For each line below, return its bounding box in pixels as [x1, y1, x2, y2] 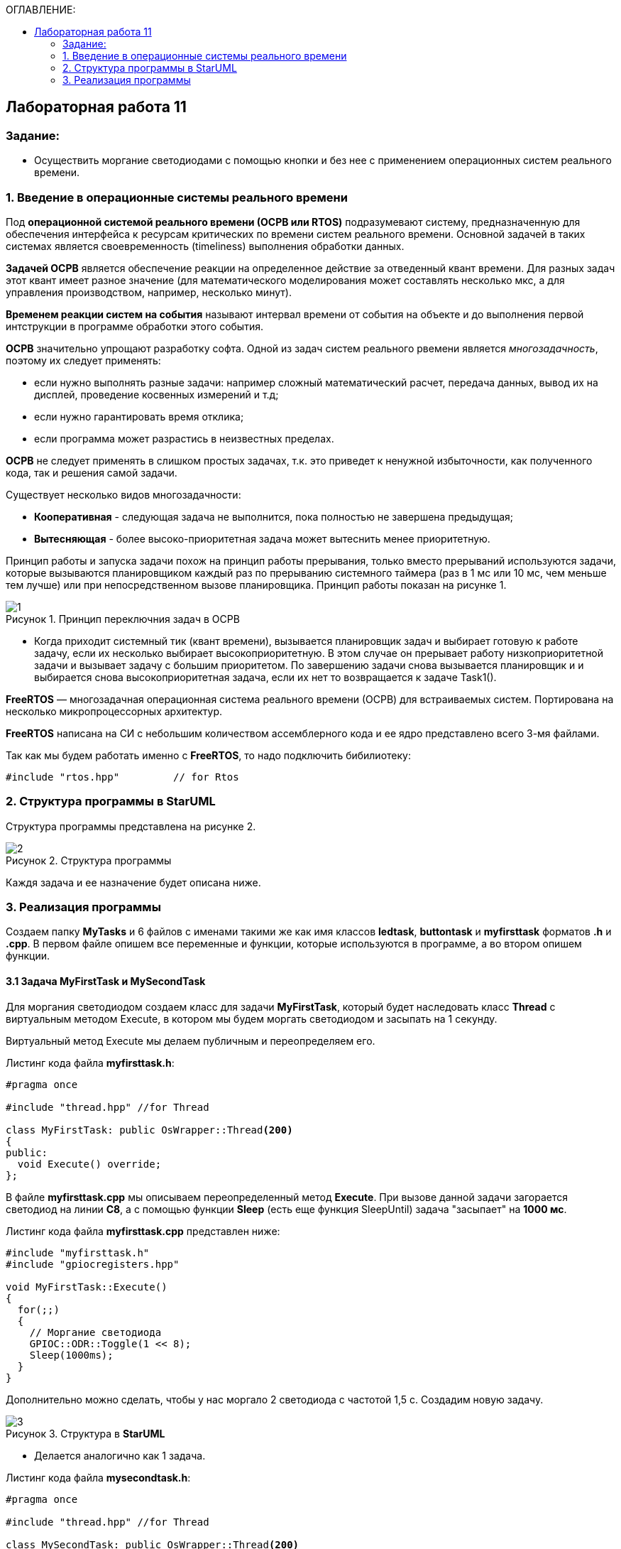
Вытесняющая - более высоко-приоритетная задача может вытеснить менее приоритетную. [34, 532, 490, 545]
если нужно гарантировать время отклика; [34, 410, 244, 423]
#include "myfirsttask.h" [6, 1246, 150, 1259]
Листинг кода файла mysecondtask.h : [6, 1471, 191, 1484]
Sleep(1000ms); [29, 1349, 114, 1361]
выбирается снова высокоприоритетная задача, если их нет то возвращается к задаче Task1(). [34, 670, 497, 683]
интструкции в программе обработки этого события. [6, 320, 263, 332]
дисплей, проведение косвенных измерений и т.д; [34, 388, 279, 401]
